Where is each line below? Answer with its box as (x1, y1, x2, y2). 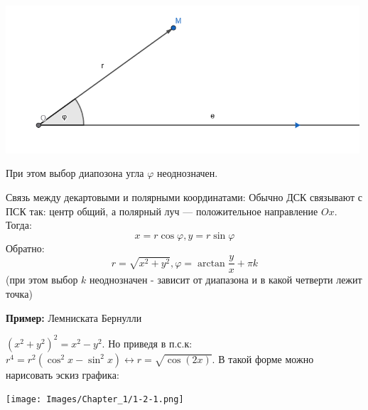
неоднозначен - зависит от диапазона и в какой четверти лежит (90, 272, 362, 287)
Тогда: (6, 217, 32, 232)
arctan (197, 258, 225, 269)
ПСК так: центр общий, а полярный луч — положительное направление (6, 203, 318, 218)
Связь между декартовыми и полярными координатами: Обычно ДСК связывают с (6, 190, 362, 205)
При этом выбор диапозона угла (6, 166, 144, 180)
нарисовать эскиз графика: (6, 367, 119, 382)
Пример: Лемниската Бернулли (6, 310, 142, 325)
